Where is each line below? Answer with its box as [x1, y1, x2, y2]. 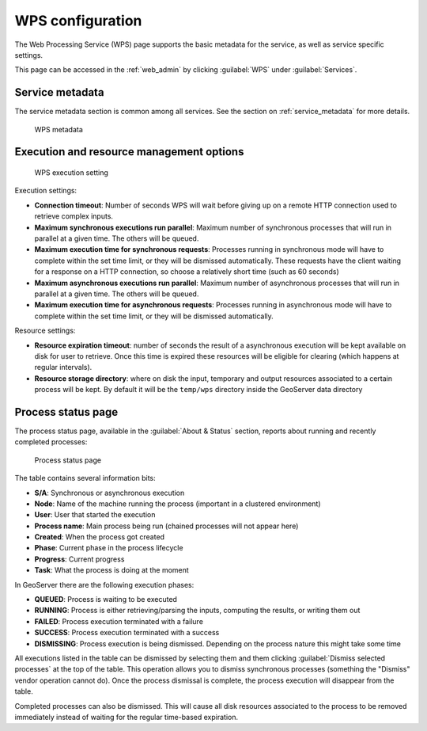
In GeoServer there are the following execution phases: [14, 580, 195, 589]
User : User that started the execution [34, 510, 156, 520]
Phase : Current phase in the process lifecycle [34, 543, 183, 553]
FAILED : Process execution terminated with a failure [34, 616, 203, 626]
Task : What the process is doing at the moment [34, 565, 189, 575]
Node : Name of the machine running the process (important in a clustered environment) [34, 499, 321, 508]
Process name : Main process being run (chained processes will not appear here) [34, 521, 299, 531]
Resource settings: [14, 326, 76, 336]
